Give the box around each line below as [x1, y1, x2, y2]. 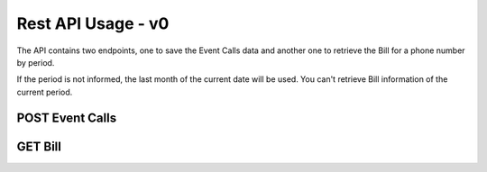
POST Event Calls [16, 110, 117, 125]
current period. [16, 86, 73, 97]
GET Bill [16, 139, 62, 154]
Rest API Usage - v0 [16, 14, 170, 33]
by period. [16, 57, 55, 68]
